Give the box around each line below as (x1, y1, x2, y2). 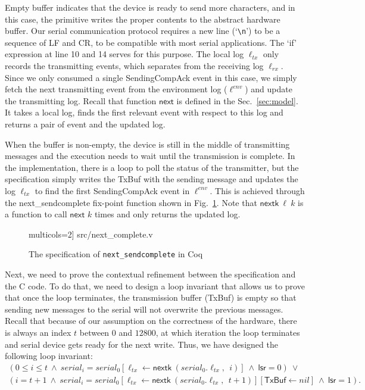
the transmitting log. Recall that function (5, 94, 157, 107)
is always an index (5, 326, 71, 338)
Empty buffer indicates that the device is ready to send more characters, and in (5, 1, 295, 13)
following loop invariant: (5, 350, 93, 362)
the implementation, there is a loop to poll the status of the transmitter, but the (5, 161, 299, 173)
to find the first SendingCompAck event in (35, 184, 190, 196)
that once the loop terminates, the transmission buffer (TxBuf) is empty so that (5, 291, 297, 304)
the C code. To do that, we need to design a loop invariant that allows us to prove (5, 279, 305, 292)
